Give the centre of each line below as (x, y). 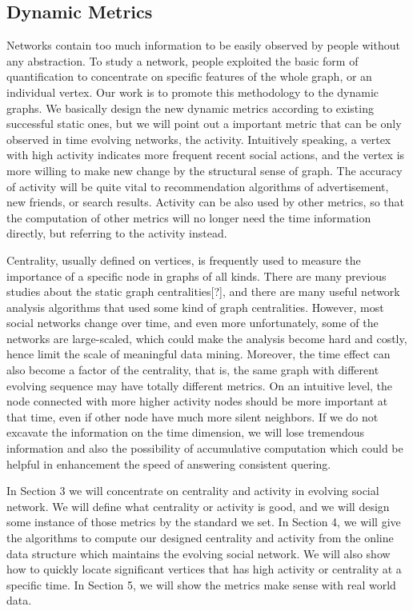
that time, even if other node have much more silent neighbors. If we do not (192, 416)
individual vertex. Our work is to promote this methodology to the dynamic (193, 92)
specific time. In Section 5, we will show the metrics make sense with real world (201, 584)
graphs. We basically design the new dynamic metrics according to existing (190, 108)
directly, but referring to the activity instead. (117, 233)
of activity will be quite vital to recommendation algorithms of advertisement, (198, 186)
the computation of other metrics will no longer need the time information (189, 217)
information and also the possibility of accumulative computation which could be (205, 448)
